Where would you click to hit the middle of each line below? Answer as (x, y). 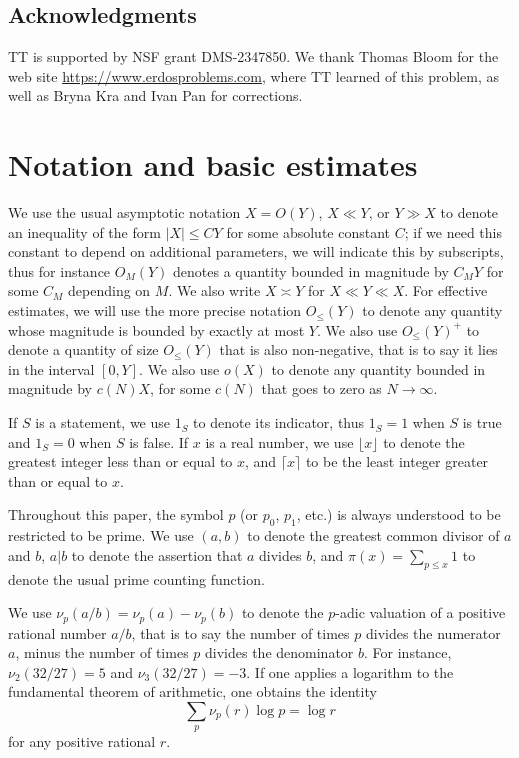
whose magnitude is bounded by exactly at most (156, 329)
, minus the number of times (102, 652)
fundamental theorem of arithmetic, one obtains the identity (192, 691)
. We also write (214, 290)
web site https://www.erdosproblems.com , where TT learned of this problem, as (254, 75)
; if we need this (453, 231)
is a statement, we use (102, 422)
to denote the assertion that (157, 554)
